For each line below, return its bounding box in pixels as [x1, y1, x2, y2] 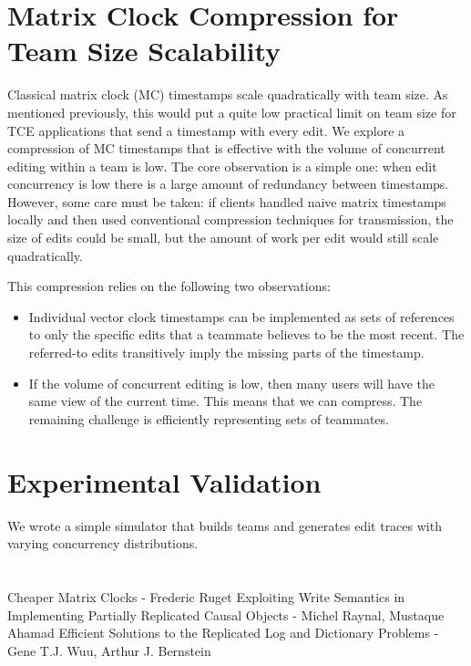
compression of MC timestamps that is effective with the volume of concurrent [7, 139, 445, 158]
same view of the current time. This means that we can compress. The [28, 391, 423, 411]
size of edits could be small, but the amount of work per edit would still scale [7, 228, 439, 247]
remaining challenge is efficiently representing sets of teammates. [28, 409, 389, 428]
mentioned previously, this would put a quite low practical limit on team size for [7, 102, 456, 121]
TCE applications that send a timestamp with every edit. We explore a [7, 120, 405, 140]
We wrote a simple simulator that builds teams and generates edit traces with [7, 515, 442, 535]
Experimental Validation [7, 463, 322, 500]
